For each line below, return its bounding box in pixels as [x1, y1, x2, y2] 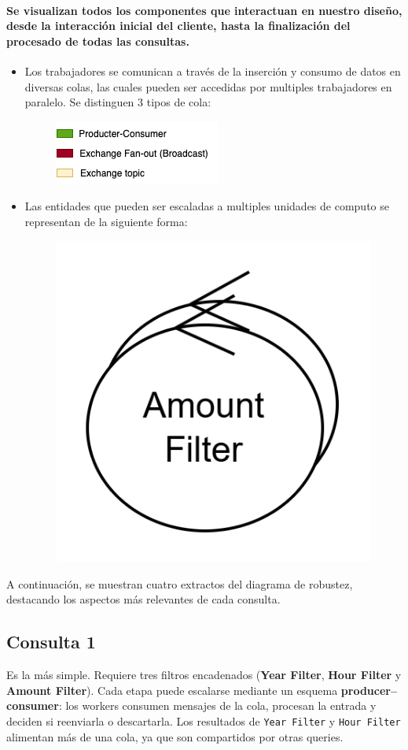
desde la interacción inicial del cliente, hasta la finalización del [6, 17, 351, 34]
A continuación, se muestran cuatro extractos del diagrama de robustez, [6, 575, 353, 592]
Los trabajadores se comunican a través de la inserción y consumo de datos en [24, 62, 401, 79]
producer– [340, 681, 398, 698]
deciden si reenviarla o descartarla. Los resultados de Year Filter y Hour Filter [6, 712, 401, 729]
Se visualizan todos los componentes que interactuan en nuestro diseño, [6, 2, 402, 18]
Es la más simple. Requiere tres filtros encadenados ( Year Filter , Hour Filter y [6, 666, 402, 683]
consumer [6, 697, 59, 714]
